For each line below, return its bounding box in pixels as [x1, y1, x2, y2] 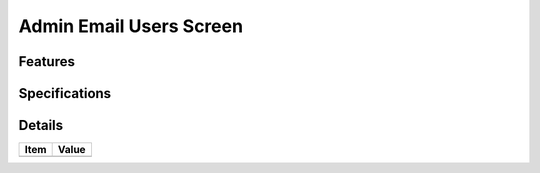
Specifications [18, 85, 112, 102]
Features [18, 53, 75, 70]
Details [18, 117, 64, 134]
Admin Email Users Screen [18, 15, 244, 37]
